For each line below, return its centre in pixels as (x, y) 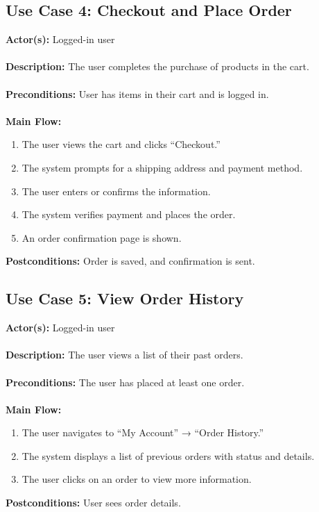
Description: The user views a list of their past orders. (124, 355)
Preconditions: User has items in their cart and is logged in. (137, 93)
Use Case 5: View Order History (125, 298)
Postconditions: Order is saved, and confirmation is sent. (130, 261)
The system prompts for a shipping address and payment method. (162, 167)
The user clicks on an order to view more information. (137, 479)
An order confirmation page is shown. (102, 237)
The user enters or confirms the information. (116, 191)
